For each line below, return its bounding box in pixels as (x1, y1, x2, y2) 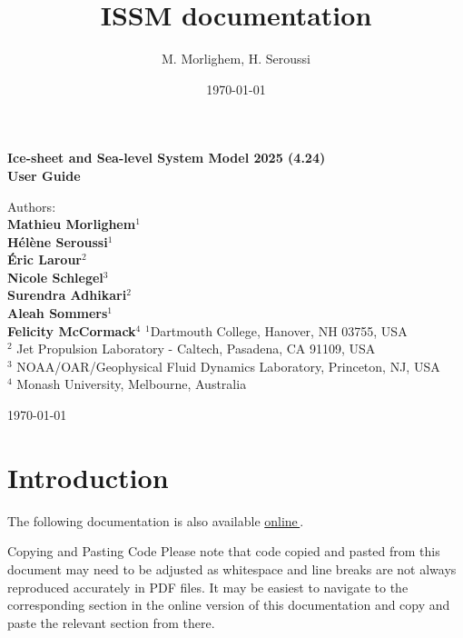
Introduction (7, 458, 169, 495)
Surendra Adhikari (7, 285, 127, 304)
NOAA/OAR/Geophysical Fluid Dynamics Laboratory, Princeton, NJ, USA (16, 356, 440, 375)
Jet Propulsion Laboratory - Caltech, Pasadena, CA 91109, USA (16, 339, 376, 358)
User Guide (7, 165, 81, 184)
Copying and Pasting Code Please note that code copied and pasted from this (7, 542, 440, 561)
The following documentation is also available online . (7, 511, 304, 530)
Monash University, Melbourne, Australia (16, 374, 247, 394)
